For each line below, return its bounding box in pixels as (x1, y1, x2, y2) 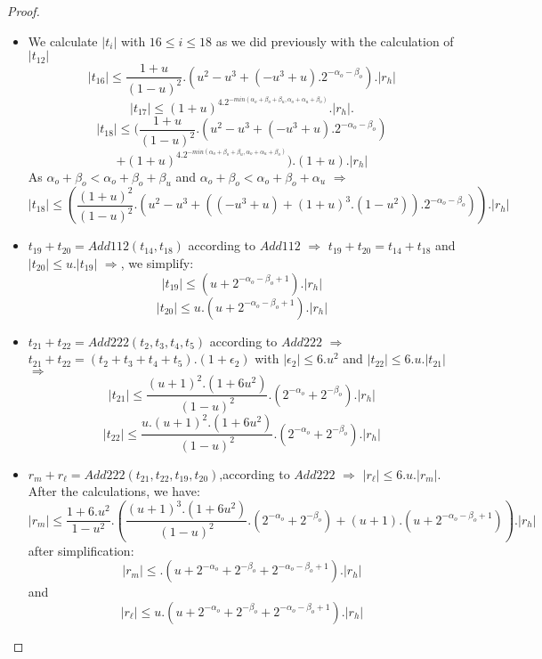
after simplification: (28, 541, 134, 559)
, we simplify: (120, 254, 194, 273)
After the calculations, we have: (28, 482, 200, 500)
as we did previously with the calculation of (215, 31, 454, 50)
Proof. (7, 2, 40, 20)
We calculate (28, 31, 98, 50)
